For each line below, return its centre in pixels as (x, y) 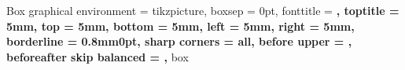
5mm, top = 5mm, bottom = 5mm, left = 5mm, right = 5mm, (180, 26)
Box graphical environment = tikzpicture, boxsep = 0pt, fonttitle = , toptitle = (203, 10)
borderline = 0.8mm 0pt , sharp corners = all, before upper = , (179, 41)
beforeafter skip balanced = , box (98, 56)
